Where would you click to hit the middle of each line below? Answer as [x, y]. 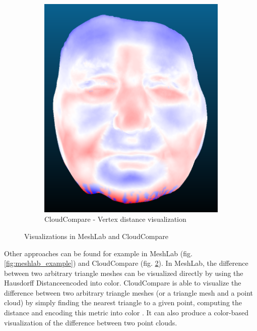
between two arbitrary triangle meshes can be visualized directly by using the [124, 273]
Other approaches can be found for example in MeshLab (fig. [98, 253]
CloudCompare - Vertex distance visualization [115, 219]
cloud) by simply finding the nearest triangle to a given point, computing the [123, 302]
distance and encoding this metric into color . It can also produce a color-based [126, 313]
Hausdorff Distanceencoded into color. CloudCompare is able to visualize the [123, 283]
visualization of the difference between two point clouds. [91, 322]
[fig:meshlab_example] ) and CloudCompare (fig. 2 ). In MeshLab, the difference [126, 263]
